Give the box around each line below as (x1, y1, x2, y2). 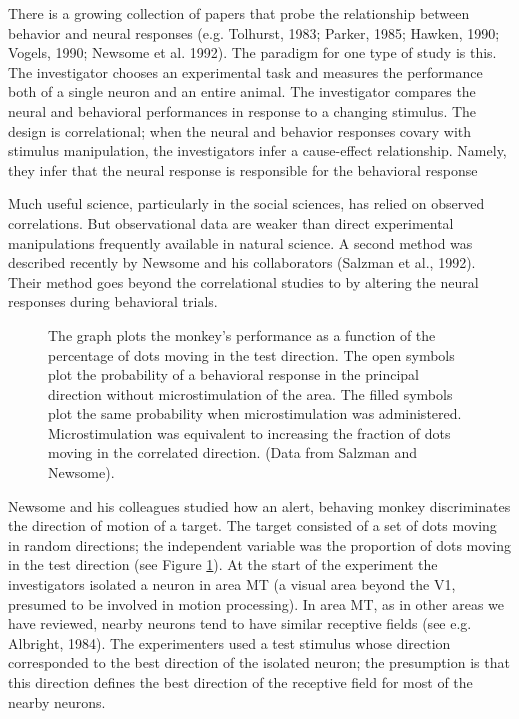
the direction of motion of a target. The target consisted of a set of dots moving (8, 515, 497, 536)
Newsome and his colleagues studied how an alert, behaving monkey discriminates (8, 495, 511, 516)
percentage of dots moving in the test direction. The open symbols (48, 344, 455, 365)
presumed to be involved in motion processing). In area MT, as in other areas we (8, 593, 504, 614)
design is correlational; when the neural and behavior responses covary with (8, 120, 472, 141)
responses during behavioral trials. (8, 291, 218, 312)
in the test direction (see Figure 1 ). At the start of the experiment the (8, 554, 438, 575)
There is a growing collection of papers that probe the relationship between (8, 3, 470, 23)
